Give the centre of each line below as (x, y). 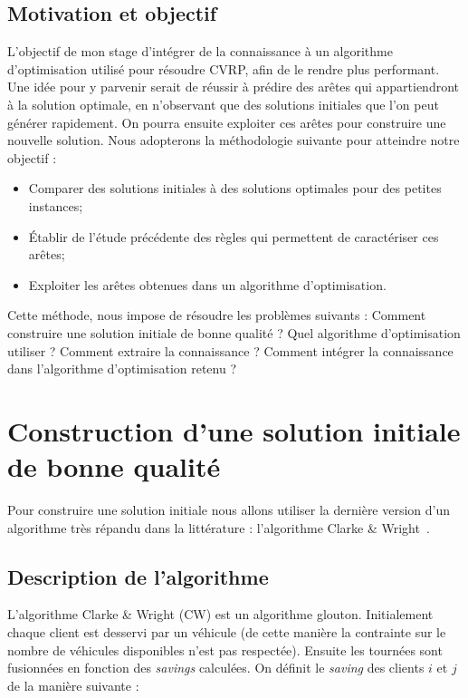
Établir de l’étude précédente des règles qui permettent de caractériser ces (234, 236)
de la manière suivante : (73, 685)
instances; (56, 205)
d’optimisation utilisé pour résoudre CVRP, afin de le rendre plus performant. (224, 68)
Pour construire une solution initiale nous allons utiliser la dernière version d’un (229, 510)
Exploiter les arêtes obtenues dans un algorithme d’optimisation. (207, 284)
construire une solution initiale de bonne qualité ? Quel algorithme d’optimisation (234, 332)
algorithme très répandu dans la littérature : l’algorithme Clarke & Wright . (219, 527)
